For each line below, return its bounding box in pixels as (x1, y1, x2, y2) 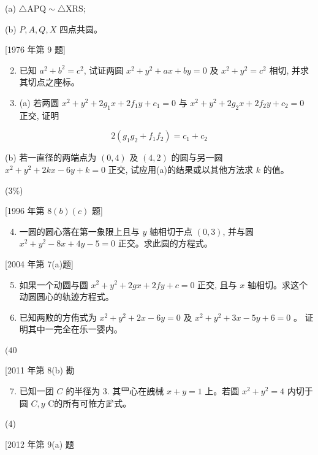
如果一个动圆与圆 (19, 278, 88, 291)
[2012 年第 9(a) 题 (5, 437, 74, 450)
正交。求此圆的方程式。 (118, 237, 213, 250)
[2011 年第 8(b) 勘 (5, 364, 75, 377)
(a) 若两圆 (19, 96, 59, 109)
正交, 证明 (19, 109, 59, 121)
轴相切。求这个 (247, 278, 308, 291)
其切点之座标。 (19, 75, 80, 88)
